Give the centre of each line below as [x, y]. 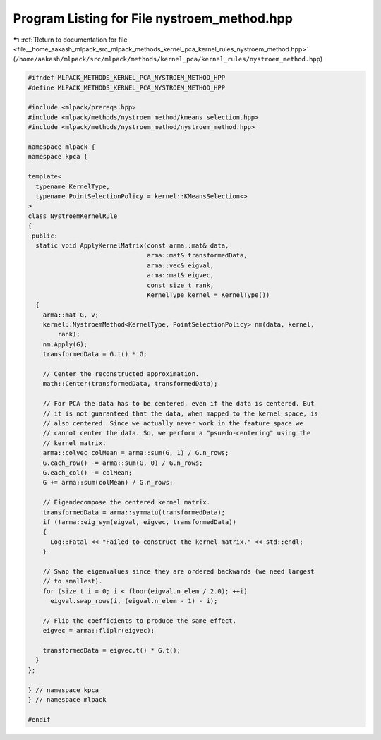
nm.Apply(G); [65, 344]
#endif [39, 719]
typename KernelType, [73, 186]
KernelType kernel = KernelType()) [208, 295]
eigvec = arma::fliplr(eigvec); [99, 631]
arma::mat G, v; [71, 315]
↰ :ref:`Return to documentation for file [70, 40]
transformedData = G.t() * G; [95, 354]
